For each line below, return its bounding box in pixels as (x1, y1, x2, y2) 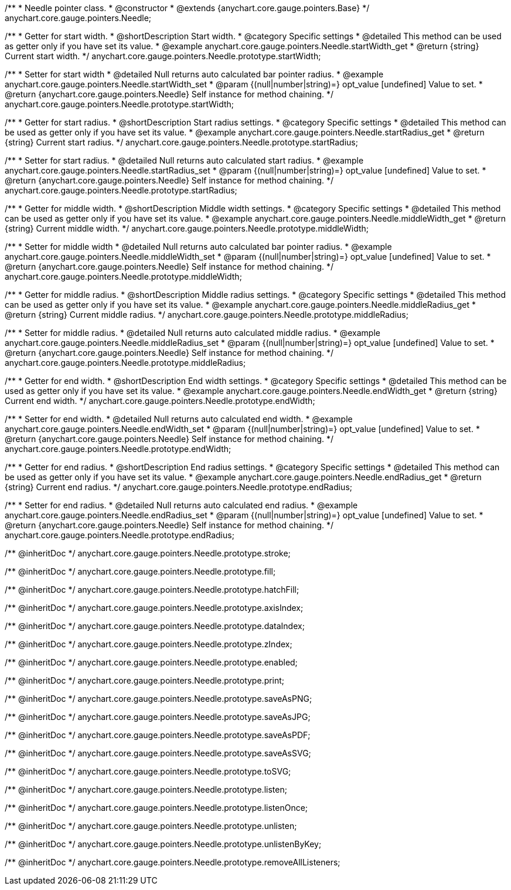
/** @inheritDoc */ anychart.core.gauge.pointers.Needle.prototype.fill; (5, 566, 276, 576)
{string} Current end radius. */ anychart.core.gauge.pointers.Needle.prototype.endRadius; (5, 482, 353, 492)
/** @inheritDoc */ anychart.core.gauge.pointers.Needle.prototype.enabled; (5, 657, 298, 667)
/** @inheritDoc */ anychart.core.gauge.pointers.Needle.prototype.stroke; (5, 548, 291, 558)
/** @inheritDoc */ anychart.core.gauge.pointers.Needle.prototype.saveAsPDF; (5, 730, 311, 740)
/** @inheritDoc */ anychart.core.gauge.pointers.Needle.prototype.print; (5, 675, 285, 685)
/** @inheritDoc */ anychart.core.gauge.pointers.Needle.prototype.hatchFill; (5, 585, 299, 595)
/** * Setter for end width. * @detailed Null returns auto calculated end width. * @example (5, 414, 353, 424)
